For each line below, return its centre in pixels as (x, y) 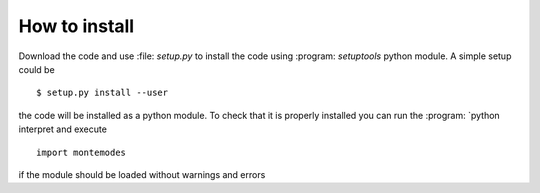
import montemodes (81, 152)
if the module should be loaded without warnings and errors (142, 174)
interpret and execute (62, 129)
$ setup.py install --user (102, 93)
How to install (76, 26)
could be (36, 69)
